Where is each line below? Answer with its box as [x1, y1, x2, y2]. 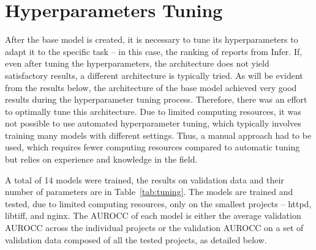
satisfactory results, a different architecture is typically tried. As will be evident [5, 68, 303, 81]
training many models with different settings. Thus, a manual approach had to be [5, 128, 312, 141]
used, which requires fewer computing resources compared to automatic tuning [5, 141, 300, 153]
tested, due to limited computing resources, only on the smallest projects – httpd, [5, 197, 312, 210]
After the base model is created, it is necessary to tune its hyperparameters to [5, 33, 298, 46]
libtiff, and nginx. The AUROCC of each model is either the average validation [5, 209, 301, 222]
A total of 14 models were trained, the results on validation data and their [5, 173, 284, 186]
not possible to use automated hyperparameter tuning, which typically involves [5, 117, 301, 130]
